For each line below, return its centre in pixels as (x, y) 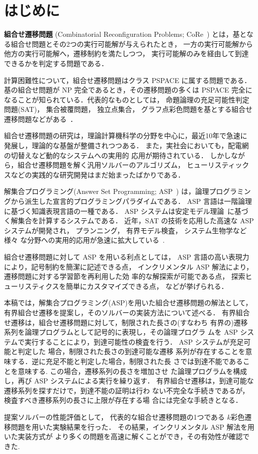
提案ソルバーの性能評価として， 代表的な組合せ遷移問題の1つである (115, 416)
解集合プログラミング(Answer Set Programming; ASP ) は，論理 (107, 191)
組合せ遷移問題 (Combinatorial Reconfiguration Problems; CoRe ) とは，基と (125, 34)
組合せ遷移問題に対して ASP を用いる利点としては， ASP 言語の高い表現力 (127, 257)
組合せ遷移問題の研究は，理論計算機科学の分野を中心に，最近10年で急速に (126, 136)
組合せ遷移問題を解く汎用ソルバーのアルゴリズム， (101, 165)
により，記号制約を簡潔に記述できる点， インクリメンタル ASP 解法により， (129, 266)
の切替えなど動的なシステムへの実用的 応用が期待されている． (106, 155)
